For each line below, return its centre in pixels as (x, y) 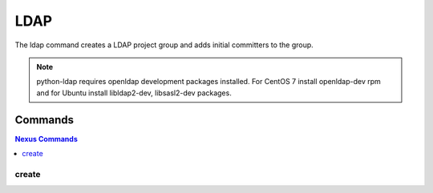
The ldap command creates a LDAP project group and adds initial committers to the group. (164, 45)
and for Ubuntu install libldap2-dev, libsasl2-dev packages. (134, 93)
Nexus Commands (46, 139)
